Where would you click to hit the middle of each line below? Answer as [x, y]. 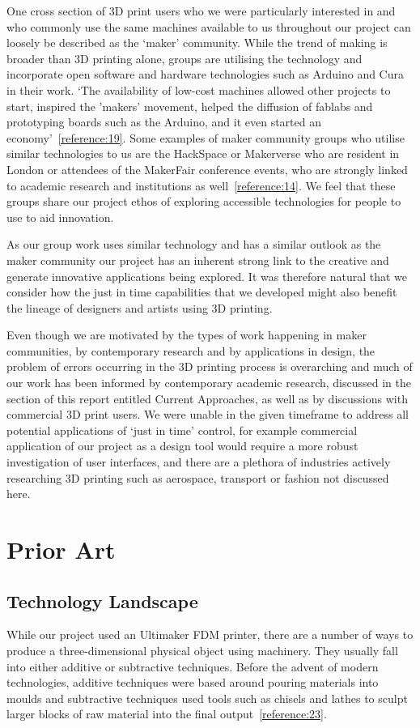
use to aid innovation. [60, 217]
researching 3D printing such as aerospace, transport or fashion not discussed [198, 477]
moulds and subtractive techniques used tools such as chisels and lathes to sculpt [207, 698]
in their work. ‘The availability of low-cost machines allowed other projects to [199, 89]
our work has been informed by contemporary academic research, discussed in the [209, 383]
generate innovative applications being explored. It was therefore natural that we [207, 276]
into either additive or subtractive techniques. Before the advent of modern [193, 666]
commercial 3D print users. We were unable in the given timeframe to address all [208, 414]
